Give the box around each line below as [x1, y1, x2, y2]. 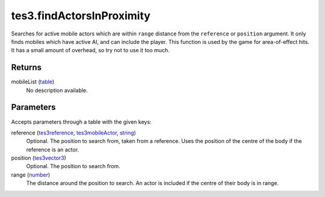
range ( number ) [11, 171, 51, 178]
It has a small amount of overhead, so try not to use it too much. [11, 47, 170, 54]
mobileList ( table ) [11, 78, 55, 85]
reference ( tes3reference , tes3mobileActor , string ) [11, 129, 137, 136]
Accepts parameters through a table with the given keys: [11, 118, 152, 126]
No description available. [26, 86, 88, 94]
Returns [11, 62, 42, 73]
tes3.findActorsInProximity [11, 9, 150, 22]
